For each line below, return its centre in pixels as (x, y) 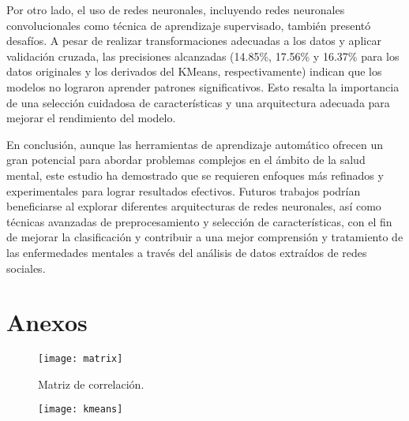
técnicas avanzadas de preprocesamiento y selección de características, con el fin (199, 221)
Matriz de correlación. (91, 384)
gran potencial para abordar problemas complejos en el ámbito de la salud (186, 160)
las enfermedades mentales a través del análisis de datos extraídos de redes (187, 252)
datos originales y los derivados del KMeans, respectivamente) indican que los (194, 71)
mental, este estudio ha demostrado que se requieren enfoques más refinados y (195, 175)
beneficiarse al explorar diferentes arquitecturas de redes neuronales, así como (194, 206)
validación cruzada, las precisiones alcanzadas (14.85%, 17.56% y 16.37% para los (203, 56)
